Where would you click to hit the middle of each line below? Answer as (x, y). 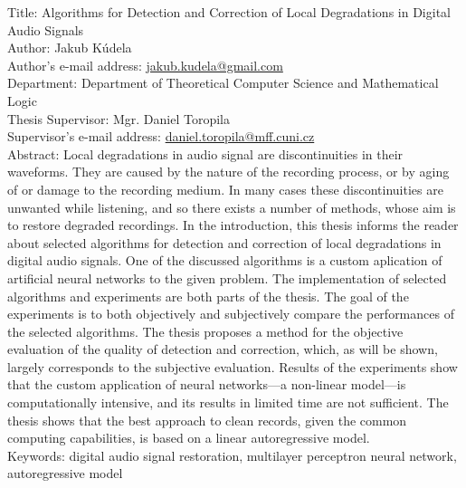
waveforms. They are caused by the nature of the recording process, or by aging (228, 172)
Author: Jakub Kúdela (70, 48)
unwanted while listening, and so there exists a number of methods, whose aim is (232, 207)
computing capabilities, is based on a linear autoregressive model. (189, 438)
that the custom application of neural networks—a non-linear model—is (207, 384)
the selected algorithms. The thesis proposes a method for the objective (205, 331)
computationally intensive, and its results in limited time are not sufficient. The (228, 402)
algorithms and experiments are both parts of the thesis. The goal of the (208, 296)
